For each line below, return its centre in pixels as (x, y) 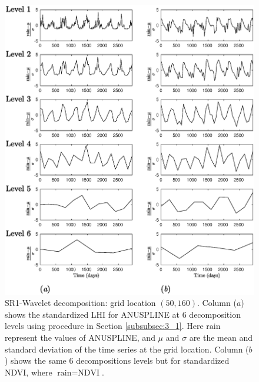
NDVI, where (29, 372)
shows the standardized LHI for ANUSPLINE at (92, 314)
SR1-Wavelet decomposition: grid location (80, 303)
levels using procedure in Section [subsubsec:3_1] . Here (104, 326)
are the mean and (221, 337)
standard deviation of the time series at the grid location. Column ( (127, 349)
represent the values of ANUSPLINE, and (80, 337)
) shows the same (36, 360)
